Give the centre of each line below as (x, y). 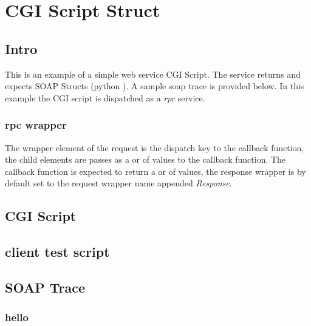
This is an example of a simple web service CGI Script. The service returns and (153, 74)
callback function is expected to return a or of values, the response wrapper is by (155, 171)
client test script (57, 252)
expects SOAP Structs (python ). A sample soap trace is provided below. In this (155, 86)
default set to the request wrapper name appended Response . (118, 183)
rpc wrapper (36, 125)
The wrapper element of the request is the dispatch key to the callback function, (155, 147)
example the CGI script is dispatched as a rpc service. (105, 97)
